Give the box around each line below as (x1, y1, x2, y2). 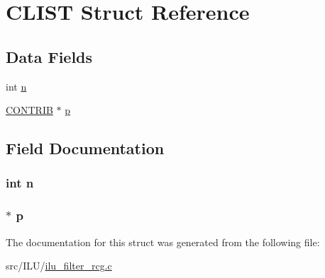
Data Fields (6, 45, 93, 67)
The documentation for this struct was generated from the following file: (6, 234, 320, 249)
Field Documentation (6, 137, 165, 159)
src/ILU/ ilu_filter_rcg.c (6, 258, 112, 273)
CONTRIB (6, 103, 53, 117)
